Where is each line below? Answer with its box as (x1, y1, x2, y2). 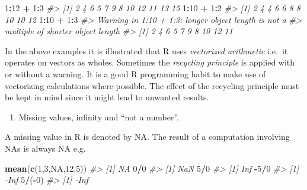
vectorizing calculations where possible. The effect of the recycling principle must (5, 79, 299, 91)
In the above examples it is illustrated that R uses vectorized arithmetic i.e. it (5, 44, 288, 57)
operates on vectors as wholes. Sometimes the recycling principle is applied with (5, 56, 295, 68)
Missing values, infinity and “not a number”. (18, 110, 179, 123)
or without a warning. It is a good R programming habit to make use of (5, 67, 266, 80)
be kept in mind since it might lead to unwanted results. (5, 91, 209, 103)
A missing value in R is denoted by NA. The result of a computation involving (5, 130, 290, 143)
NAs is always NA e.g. (5, 142, 86, 154)
